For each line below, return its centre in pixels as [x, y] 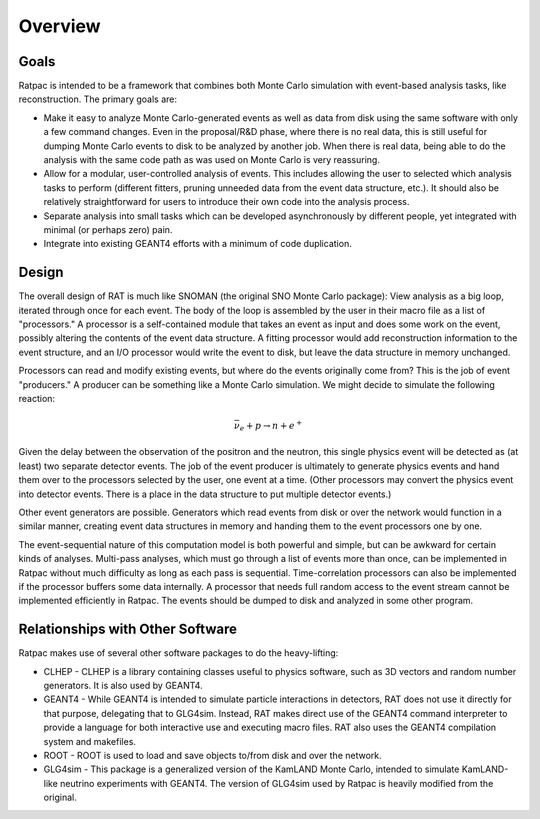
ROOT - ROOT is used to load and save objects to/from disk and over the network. [212, 755]
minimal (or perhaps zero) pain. [108, 229]
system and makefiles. [90, 741]
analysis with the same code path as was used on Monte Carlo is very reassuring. [211, 160]
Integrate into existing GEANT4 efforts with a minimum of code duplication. [197, 244]
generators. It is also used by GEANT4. [123, 685]
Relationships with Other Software [127, 629]
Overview [59, 26]
